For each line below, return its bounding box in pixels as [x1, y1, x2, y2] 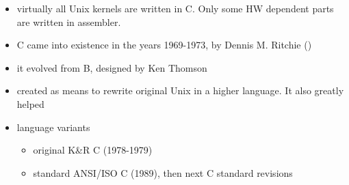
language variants [16, 119, 90, 134]
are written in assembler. [16, 14, 121, 29]
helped [16, 96, 44, 111]
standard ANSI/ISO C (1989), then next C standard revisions [33, 165, 293, 180]
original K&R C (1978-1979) [33, 143, 153, 157]
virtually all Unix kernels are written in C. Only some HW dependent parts [16, 1, 334, 15]
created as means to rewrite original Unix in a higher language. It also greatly [16, 83, 344, 98]
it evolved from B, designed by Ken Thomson [16, 60, 207, 74]
